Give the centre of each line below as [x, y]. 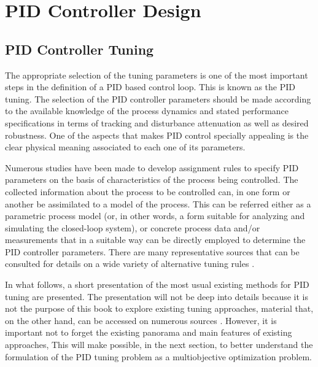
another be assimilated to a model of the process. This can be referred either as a [158, 203]
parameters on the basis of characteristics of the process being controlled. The [152, 180]
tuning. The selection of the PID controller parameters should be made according [158, 99]
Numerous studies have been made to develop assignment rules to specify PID [152, 167]
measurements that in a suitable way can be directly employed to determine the [155, 240]
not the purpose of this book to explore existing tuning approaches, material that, [159, 308]
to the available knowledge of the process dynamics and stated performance [147, 111]
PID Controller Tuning [79, 49]
